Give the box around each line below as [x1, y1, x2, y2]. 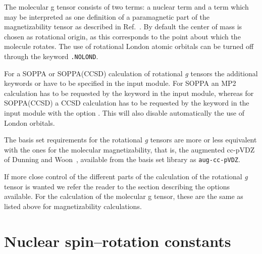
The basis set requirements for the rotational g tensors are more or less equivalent [4, 134, 257, 145]
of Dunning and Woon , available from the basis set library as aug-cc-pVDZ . [4, 154, 240, 165]
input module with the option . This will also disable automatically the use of [4, 108, 244, 118]
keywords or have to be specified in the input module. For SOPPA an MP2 [4, 78, 236, 88]
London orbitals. [4, 117, 55, 128]
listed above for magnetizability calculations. [4, 200, 142, 211]
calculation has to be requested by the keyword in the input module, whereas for [4, 87, 254, 98]
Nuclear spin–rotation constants [4, 230, 231, 251]
